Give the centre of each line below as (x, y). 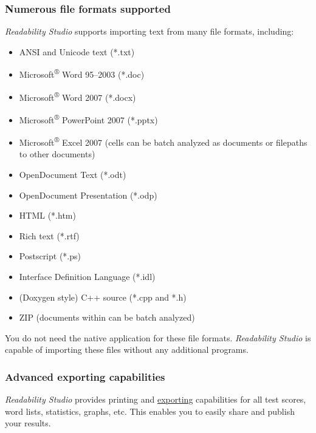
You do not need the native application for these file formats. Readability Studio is (158, 337)
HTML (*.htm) (47, 215)
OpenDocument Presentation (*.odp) (88, 195)
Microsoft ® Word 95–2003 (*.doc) (82, 73)
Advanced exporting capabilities (85, 376)
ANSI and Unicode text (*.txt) (77, 51)
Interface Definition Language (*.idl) (87, 276)
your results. (28, 423)
